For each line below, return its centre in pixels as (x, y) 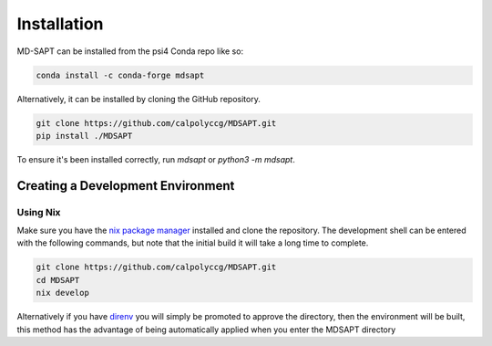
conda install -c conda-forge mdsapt (120, 75)
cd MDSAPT (58, 280)
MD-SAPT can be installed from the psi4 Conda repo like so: (130, 51)
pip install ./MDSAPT (84, 136)
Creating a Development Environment (126, 186)
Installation (60, 24)
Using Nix (39, 212)
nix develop (63, 293)
